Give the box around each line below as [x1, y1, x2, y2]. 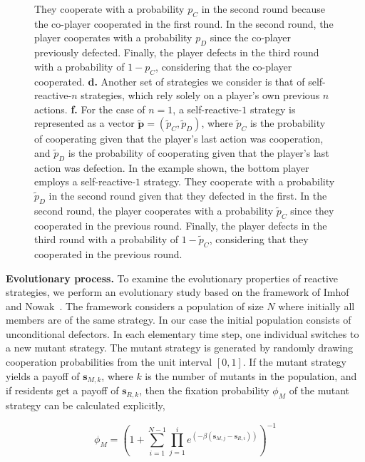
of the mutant [289, 383, 350, 398]
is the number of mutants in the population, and [145, 368, 357, 383]
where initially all [278, 298, 355, 313]
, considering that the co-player [155, 58, 292, 73]
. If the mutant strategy [242, 354, 346, 369]
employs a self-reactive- [34, 174, 136, 189]
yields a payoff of [6, 368, 80, 383]
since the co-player [210, 30, 292, 45]
